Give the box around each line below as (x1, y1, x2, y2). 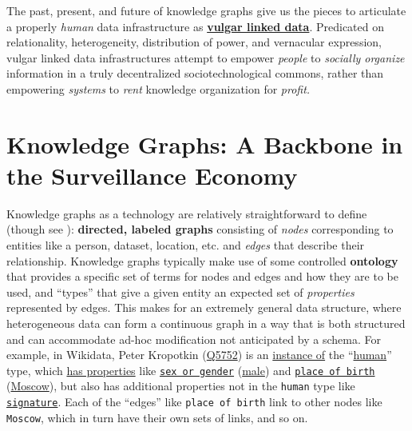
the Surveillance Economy (6, 158, 298, 191)
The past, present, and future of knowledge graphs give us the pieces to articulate (6, 2, 406, 18)
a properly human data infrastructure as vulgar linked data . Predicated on (6, 18, 384, 34)
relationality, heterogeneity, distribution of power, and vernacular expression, (6, 34, 382, 50)
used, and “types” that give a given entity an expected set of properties (6, 283, 355, 300)
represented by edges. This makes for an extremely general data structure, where (6, 299, 402, 316)
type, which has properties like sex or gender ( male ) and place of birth (6, 361, 375, 378)
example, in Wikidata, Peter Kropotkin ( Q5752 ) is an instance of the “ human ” (6, 346, 392, 363)
